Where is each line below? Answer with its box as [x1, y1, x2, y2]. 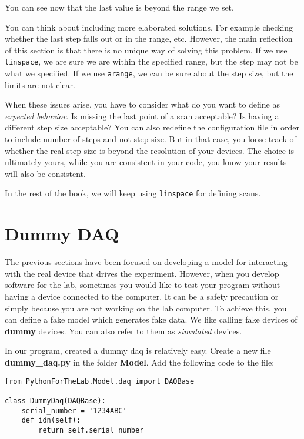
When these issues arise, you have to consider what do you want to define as [5, 98, 280, 110]
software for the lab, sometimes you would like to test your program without [5, 279, 280, 291]
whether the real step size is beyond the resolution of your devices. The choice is [5, 144, 295, 156]
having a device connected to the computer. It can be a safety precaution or [5, 290, 279, 302]
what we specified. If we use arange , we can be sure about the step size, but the [5, 67, 293, 79]
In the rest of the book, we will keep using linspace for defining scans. [5, 187, 261, 199]
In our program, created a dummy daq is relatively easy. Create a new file [5, 344, 271, 357]
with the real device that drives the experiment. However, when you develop [5, 267, 279, 279]
